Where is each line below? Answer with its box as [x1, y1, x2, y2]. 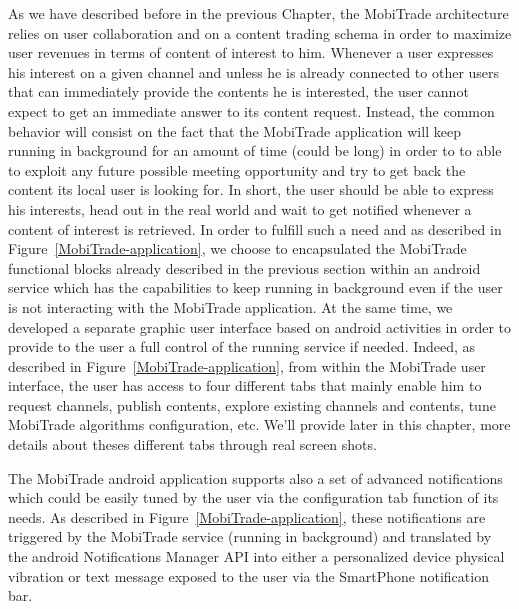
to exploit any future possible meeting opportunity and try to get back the [8, 159, 466, 180]
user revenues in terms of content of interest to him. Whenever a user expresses [8, 42, 494, 63]
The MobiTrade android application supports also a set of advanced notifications [8, 467, 503, 488]
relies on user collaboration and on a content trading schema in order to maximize [8, 22, 512, 43]
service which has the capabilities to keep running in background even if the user [8, 277, 503, 298]
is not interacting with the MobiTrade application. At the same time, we [8, 296, 453, 317]
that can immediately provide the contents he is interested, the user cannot [8, 81, 469, 102]
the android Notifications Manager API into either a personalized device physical [8, 546, 505, 567]
